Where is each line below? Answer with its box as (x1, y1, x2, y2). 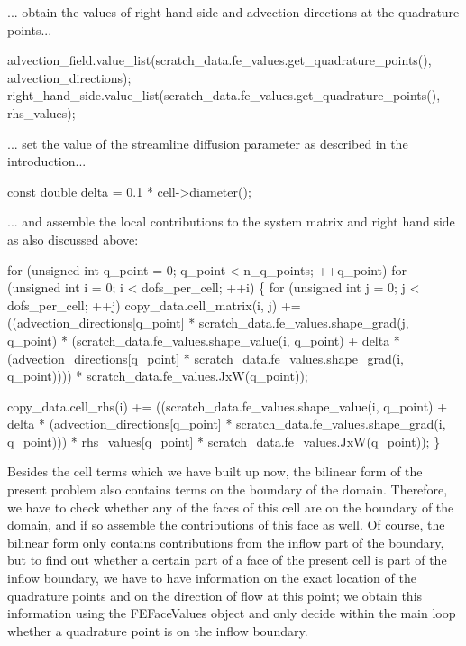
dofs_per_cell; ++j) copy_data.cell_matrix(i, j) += (7, 295, 301, 314)
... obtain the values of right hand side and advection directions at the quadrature (7, 3, 460, 21)
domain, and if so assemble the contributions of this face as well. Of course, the (7, 515, 445, 534)
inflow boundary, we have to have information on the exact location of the (7, 568, 416, 587)
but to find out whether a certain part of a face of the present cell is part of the (7, 550, 447, 569)
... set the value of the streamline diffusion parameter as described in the (7, 134, 408, 152)
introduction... (7, 152, 87, 171)
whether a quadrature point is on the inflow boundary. (7, 621, 308, 640)
